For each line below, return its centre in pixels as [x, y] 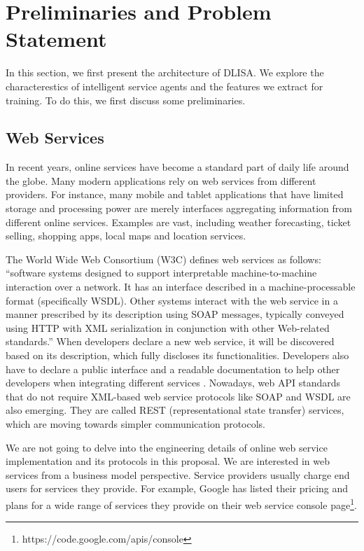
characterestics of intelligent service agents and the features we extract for [164, 86]
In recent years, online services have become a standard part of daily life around [177, 167]
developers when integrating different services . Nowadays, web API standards [173, 383]
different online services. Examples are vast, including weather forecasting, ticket [178, 222]
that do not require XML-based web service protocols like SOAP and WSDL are [178, 396]
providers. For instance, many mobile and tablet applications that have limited [175, 194]
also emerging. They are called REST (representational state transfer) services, [175, 410]
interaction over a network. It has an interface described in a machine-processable [181, 287]
